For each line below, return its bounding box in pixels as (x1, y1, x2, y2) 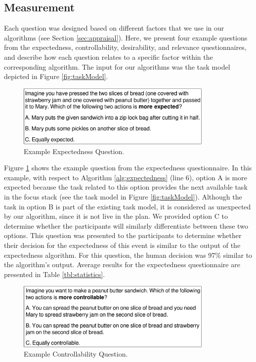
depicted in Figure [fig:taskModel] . (4, 71, 108, 81)
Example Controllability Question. (24, 349, 128, 359)
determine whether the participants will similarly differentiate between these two (4, 220, 248, 231)
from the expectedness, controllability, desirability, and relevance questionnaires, (4, 42, 247, 52)
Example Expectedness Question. (24, 146, 125, 156)
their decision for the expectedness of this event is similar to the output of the (4, 240, 241, 250)
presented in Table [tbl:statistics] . (4, 269, 105, 279)
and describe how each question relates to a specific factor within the (4, 51, 213, 62)
